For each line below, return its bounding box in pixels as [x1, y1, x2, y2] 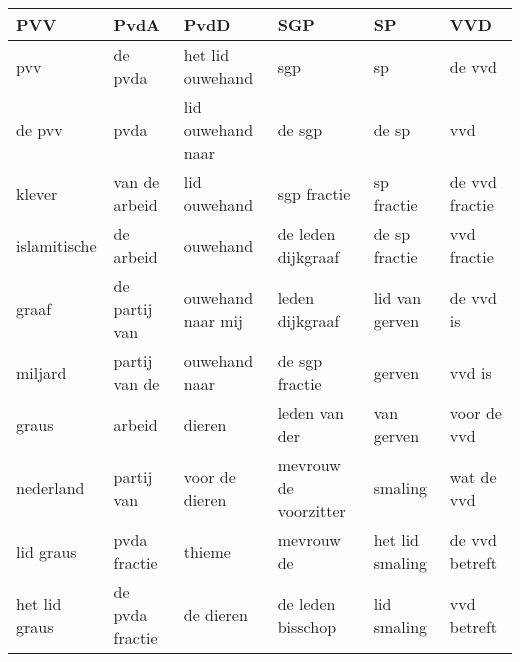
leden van [277, 401, 344, 424]
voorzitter [277, 499, 346, 522]
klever [16, 181, 58, 205]
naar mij [183, 308, 243, 332]
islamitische [16, 233, 97, 257]
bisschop [277, 614, 337, 638]
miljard [16, 360, 67, 384]
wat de [449, 464, 497, 488]
